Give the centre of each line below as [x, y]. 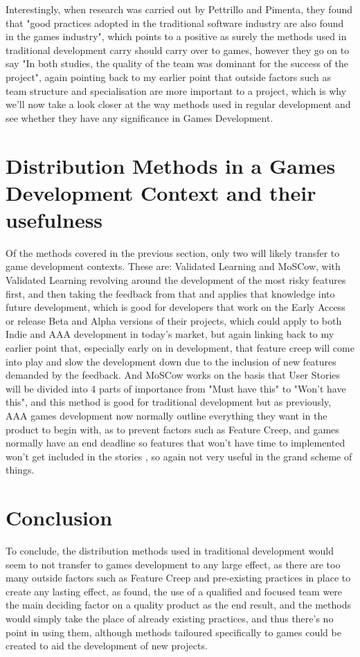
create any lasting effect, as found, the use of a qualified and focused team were [174, 591]
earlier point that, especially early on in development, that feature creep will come [180, 348]
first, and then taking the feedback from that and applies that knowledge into [170, 293]
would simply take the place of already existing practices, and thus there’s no [170, 619]
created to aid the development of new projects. [107, 646]
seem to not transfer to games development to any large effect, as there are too [173, 564]
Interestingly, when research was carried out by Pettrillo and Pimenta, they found [179, 9]
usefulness [54, 219]
